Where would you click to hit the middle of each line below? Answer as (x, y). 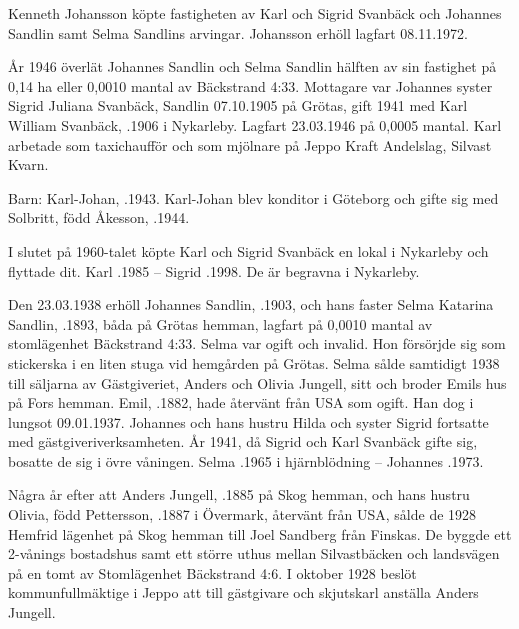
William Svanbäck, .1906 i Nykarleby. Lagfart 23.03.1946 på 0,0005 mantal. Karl (255, 124)
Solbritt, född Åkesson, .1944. (99, 217)
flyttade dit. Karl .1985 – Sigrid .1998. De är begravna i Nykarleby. (214, 270)
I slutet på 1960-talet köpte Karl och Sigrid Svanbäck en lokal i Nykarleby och (248, 250)
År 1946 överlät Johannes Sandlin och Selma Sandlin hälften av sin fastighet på (252, 66)
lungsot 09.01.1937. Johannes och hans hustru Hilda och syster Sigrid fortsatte (248, 421)
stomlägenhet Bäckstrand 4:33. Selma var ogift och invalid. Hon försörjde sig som (257, 343)
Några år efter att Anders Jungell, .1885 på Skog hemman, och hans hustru (239, 494)
